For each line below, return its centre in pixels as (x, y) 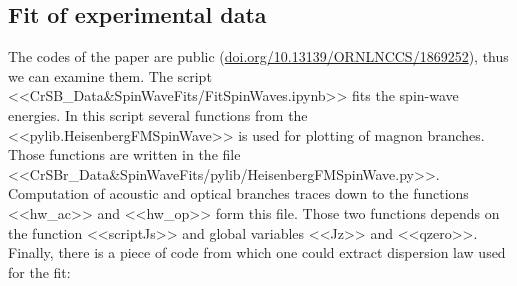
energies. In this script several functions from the (158, 114)
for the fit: (39, 271)
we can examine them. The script (110, 75)
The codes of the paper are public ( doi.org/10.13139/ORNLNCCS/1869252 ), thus (258, 56)
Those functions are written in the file (124, 154)
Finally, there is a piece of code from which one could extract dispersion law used (257, 252)
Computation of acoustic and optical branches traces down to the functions (238, 193)
